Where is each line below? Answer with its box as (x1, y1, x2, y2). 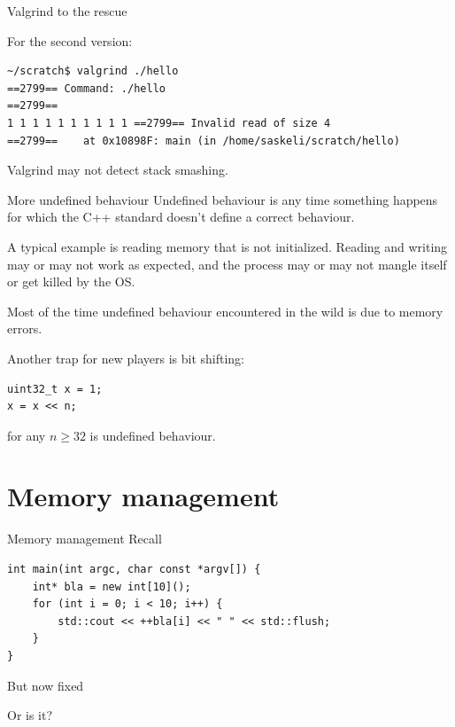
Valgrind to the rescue (7, 2, 127, 20)
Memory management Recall (7, 529, 162, 548)
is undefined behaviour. (89, 426, 216, 444)
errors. (7, 319, 42, 338)
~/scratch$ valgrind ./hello (7, 65, 179, 78)
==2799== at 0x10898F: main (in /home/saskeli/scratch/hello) (7, 134, 400, 147)
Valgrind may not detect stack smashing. (7, 160, 228, 179)
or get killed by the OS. (7, 272, 135, 291)
